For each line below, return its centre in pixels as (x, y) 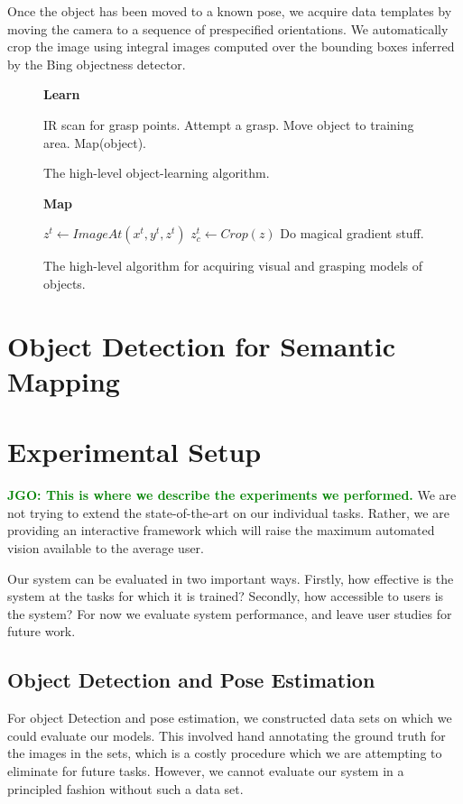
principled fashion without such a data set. (125, 788)
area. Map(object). (95, 142)
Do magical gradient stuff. (352, 233)
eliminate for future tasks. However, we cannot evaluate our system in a (206, 770)
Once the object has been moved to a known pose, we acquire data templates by (230, 11)
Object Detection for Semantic (202, 345)
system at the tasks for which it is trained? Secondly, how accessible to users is (226, 596)
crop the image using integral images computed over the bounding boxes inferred (231, 46)
